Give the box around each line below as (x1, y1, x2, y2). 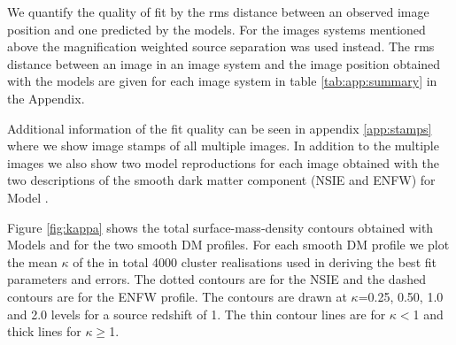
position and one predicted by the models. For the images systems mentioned (7, 19, 426, 38)
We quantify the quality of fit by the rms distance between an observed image (7, 3, 429, 20)
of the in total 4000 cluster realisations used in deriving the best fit (73, 252, 437, 271)
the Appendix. (7, 88, 85, 107)
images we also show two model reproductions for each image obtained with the (7, 153, 440, 172)
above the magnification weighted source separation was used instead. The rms (7, 37, 435, 56)
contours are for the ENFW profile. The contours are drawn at (7, 287, 347, 305)
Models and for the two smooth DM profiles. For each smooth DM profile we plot (7, 235, 450, 254)
